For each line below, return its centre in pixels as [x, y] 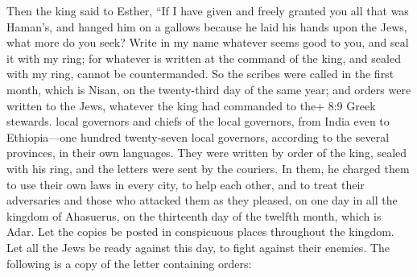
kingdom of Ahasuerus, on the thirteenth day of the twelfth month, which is [194, 215]
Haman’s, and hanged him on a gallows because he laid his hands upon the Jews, [207, 26]
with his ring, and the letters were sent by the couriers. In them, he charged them [208, 168]
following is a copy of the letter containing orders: [129, 263]
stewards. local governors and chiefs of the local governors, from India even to [198, 121]
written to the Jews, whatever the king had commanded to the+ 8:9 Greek [191, 105]
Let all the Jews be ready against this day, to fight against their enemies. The [198, 247]
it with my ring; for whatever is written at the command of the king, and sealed [204, 58]
